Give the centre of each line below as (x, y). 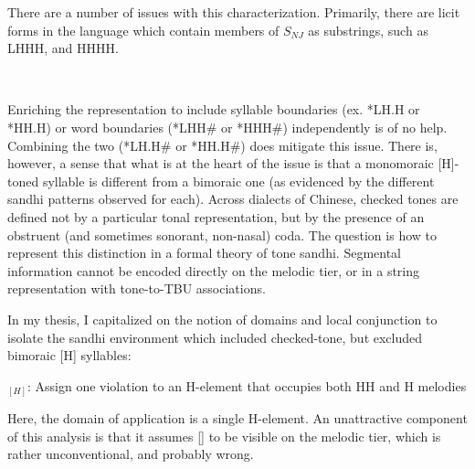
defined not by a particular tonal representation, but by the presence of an (216, 216)
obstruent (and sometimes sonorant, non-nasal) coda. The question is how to (222, 234)
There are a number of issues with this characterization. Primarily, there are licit (234, 12)
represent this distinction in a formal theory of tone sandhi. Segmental (204, 253)
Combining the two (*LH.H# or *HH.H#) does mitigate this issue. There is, (222, 145)
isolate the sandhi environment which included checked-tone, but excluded (215, 337)
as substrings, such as (368, 30)
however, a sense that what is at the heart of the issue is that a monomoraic (221, 163)
